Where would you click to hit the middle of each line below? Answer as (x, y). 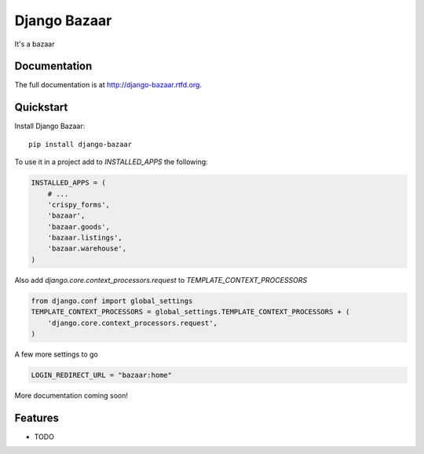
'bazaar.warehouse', (87, 249)
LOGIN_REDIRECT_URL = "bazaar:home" (102, 375)
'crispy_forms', (79, 205)
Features (37, 417)
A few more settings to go (56, 354)
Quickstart (41, 107)
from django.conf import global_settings (112, 301)
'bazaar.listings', (85, 238)
